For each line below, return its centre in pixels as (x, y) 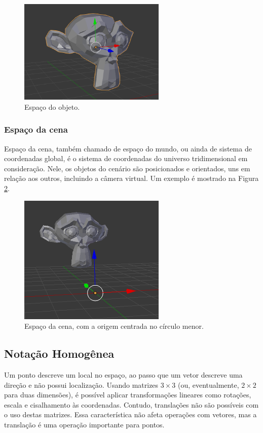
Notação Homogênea (59, 353)
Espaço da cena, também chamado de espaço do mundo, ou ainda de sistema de (128, 148)
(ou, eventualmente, (208, 384)
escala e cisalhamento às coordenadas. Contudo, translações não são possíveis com (131, 404)
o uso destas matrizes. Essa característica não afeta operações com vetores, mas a (130, 414)
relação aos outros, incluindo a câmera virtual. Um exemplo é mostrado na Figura (131, 178)
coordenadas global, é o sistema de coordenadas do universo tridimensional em (126, 158)
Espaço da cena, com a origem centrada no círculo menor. (114, 326)
